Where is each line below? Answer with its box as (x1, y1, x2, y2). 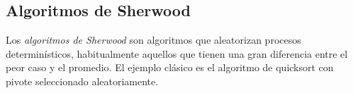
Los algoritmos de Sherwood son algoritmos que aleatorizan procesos (6, 32, 301, 47)
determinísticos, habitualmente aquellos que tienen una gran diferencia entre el (6, 46, 348, 61)
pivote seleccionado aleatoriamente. (6, 73, 159, 88)
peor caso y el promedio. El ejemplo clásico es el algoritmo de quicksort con (6, 60, 334, 75)
